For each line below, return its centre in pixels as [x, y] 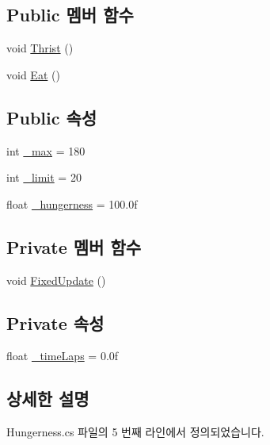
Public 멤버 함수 [70, 15]
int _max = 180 [46, 150]
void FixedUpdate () [56, 280]
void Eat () [33, 74]
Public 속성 [52, 117]
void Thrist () [40, 48]
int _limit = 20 [44, 177]
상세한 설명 [48, 399]
